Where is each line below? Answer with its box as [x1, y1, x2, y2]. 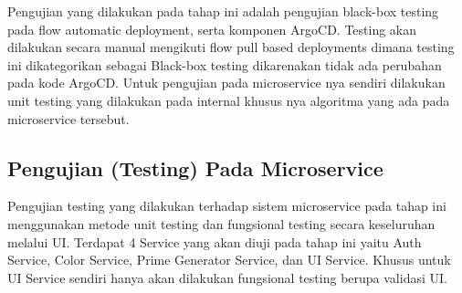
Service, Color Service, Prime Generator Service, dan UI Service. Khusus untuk [7, 250, 451, 269]
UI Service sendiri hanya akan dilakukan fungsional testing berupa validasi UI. [7, 267, 447, 287]
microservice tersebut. [7, 109, 130, 128]
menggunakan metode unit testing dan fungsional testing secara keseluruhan [7, 214, 436, 233]
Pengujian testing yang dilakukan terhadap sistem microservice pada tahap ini [7, 196, 446, 215]
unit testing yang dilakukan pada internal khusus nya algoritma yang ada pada [7, 90, 450, 110]
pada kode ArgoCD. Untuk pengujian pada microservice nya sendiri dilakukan [7, 73, 446, 92]
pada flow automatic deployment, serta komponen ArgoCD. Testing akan [7, 19, 417, 38]
